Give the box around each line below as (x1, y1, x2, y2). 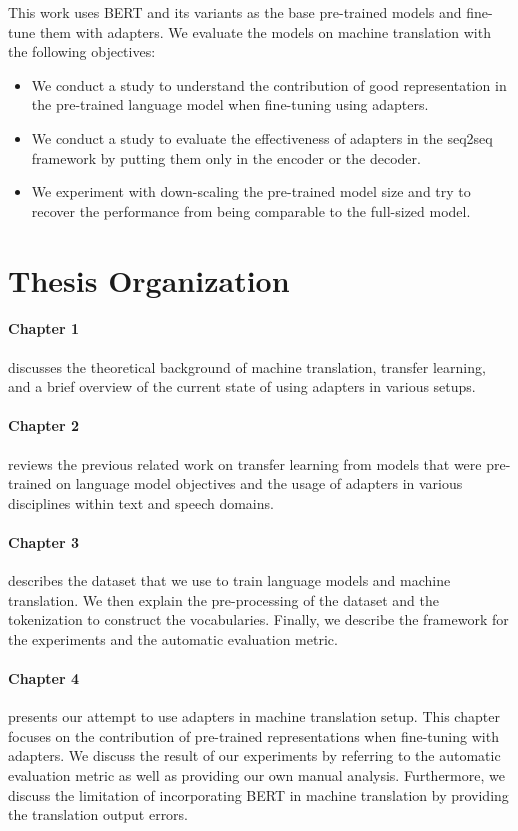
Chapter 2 (8, 415, 80, 436)
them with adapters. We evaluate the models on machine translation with (39, 21, 491, 42)
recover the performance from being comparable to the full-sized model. (31, 200, 471, 221)
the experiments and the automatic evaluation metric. (8, 628, 338, 649)
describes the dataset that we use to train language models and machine (8, 570, 451, 591)
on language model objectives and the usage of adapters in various (56, 473, 463, 494)
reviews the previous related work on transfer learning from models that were (8, 453, 482, 474)
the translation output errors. (8, 804, 189, 825)
